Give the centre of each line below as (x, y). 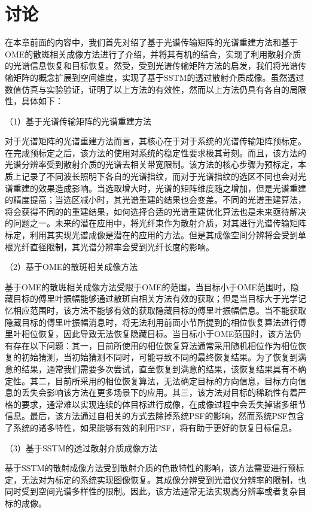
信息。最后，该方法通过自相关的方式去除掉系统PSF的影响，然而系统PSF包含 (155, 416)
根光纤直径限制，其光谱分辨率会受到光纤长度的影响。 (109, 246)
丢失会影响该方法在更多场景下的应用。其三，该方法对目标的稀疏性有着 (159, 392)
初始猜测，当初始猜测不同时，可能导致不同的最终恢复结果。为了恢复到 (159, 357)
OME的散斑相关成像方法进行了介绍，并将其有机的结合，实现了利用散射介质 (153, 54)
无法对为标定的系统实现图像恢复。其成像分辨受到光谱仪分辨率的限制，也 (164, 479)
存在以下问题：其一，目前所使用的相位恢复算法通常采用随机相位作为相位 (155, 345)
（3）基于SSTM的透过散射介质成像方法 (81, 447)
